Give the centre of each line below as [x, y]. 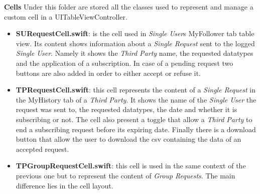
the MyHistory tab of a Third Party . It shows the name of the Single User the [136, 99]
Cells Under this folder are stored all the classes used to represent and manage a [129, 7]
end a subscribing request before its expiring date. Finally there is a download [136, 129]
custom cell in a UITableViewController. [66, 16]
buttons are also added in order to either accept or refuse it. [108, 73]
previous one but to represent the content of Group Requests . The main [125, 175]
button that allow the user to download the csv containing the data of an [128, 139]
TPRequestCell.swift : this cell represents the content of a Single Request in [136, 90]
